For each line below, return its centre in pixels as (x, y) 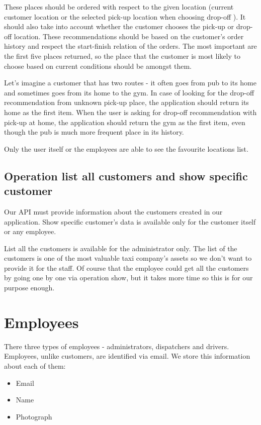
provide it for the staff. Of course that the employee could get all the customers (126, 268)
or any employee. (30, 231)
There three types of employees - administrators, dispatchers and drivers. (117, 346)
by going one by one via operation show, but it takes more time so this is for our (128, 278)
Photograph (34, 416)
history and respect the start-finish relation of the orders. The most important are (130, 46)
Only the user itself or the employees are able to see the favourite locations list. (126, 148)
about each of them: (35, 365)
